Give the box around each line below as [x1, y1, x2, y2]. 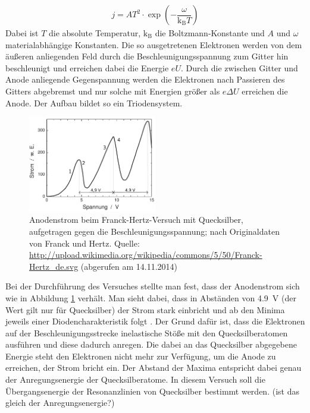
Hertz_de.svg [29, 260, 79, 272]
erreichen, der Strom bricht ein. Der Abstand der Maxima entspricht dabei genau [5, 361, 302, 374]
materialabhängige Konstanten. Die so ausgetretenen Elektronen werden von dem [5, 38, 302, 51]
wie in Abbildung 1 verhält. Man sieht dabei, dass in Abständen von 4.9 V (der [5, 291, 296, 304]
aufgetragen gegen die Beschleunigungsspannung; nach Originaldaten [29, 225, 280, 237]
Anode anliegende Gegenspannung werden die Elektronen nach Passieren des [5, 73, 285, 86]
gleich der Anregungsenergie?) [5, 396, 115, 409]
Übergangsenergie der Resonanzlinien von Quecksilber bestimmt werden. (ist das [5, 384, 299, 397]
